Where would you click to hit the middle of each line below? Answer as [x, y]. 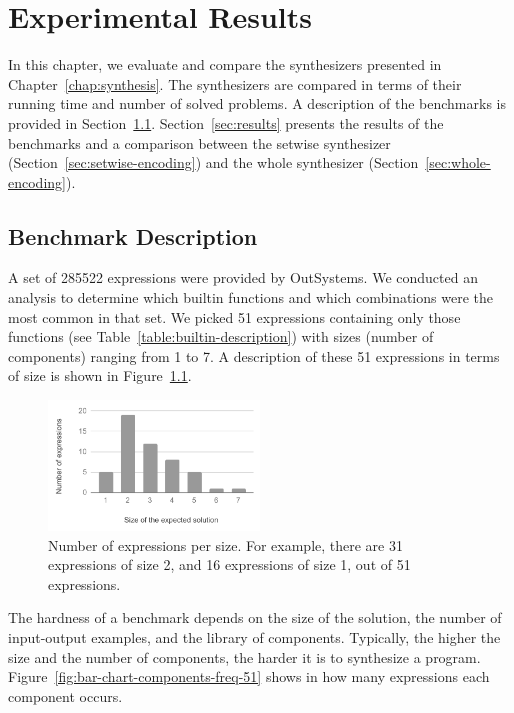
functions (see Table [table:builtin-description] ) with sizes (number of [221, 336]
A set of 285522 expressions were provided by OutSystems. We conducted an [243, 277]
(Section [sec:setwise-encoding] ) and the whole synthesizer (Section [213, 162]
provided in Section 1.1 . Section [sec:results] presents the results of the [226, 122]
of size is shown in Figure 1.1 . [100, 375]
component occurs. [65, 695]
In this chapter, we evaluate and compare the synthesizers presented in [225, 64]
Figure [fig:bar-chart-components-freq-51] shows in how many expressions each [249, 676]
